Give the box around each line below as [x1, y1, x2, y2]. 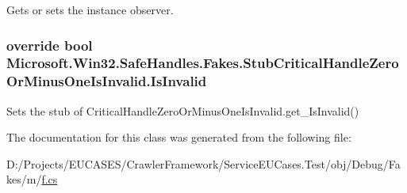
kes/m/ [6, 171, 42, 187]
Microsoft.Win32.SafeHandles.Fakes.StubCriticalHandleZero [6, 53, 399, 73]
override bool [6, 35, 93, 55]
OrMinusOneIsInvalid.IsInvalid [6, 71, 207, 91]
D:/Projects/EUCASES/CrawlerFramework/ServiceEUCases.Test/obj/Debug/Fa [6, 155, 401, 172]
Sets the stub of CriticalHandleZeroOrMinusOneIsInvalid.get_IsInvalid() [6, 102, 359, 119]
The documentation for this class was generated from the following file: [6, 129, 351, 146]
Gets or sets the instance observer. [6, 2, 174, 17]
